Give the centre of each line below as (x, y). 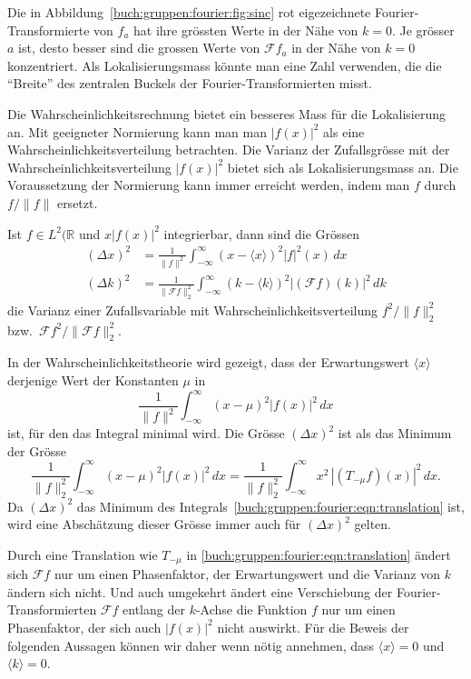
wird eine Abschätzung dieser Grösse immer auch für (154, 524)
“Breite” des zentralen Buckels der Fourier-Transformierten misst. (190, 83)
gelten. (373, 524)
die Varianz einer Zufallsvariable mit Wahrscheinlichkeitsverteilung (193, 310)
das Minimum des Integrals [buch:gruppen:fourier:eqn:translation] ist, (270, 506)
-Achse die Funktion (251, 609)
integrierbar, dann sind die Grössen (262, 233)
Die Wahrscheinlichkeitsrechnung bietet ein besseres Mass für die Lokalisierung (227, 113)
